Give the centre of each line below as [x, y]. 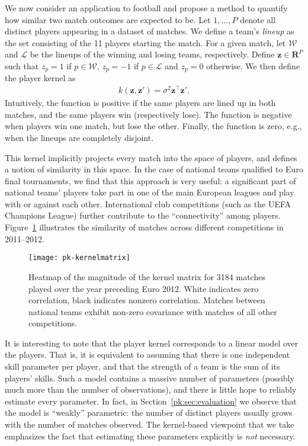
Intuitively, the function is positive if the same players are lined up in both [140, 103]
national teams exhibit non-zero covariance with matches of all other [153, 311]
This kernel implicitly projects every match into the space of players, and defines [151, 157]
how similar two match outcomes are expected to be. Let [108, 19]
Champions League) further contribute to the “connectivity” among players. [143, 215]
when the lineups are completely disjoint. [79, 137]
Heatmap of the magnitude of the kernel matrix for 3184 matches [147, 276]
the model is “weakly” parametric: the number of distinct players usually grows [149, 413]
